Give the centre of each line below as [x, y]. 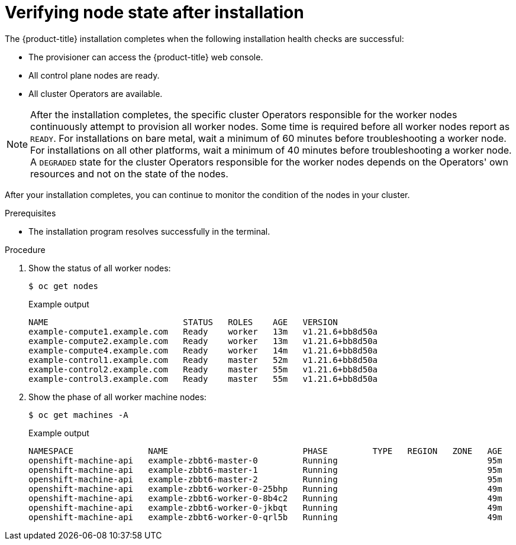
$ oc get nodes [64, 286]
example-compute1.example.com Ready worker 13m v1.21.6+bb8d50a [203, 331]
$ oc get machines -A [78, 415]
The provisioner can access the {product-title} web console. [146, 57]
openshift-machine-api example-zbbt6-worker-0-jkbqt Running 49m [265, 507]
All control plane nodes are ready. [94, 75]
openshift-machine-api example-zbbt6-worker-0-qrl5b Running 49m [265, 517]
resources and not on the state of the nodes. [129, 173]
